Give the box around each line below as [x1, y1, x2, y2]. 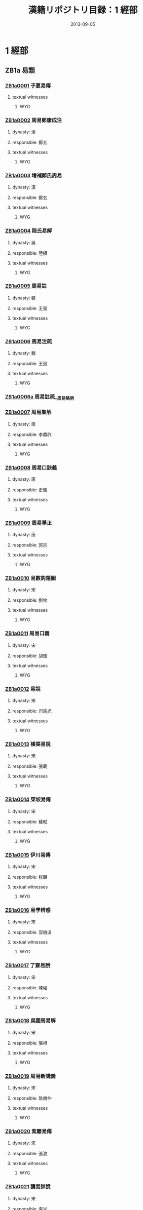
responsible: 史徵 [12, 487, 48, 493]
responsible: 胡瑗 [12, 653, 48, 659]
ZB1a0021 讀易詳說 [5, 1183, 51, 1190]
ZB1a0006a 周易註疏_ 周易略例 [5, 393, 74, 401]
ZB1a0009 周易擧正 [5, 519, 52, 526]
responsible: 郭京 [12, 542, 48, 548]
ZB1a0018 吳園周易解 [5, 1017, 56, 1024]
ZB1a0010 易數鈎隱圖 [5, 575, 56, 582]
